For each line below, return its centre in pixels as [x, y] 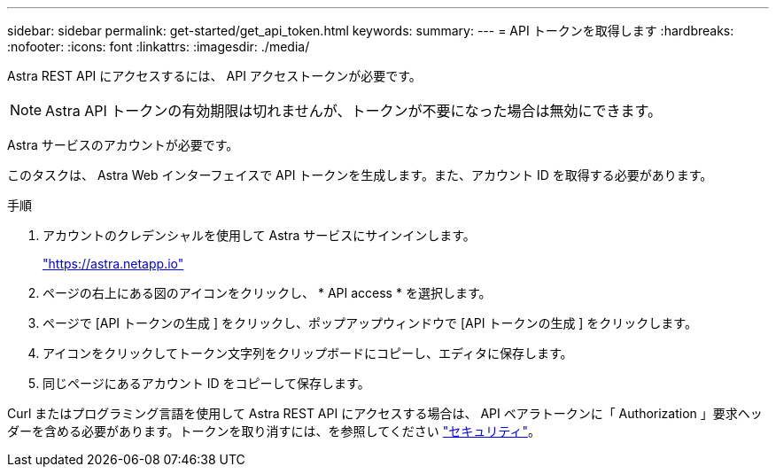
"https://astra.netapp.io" [113, 264]
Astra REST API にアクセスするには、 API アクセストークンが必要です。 [214, 76]
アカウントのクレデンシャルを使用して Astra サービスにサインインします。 [259, 235]
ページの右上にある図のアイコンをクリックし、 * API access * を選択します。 [267, 293]
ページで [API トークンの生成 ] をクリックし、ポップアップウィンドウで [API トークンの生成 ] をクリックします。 [370, 323]
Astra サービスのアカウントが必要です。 [123, 145]
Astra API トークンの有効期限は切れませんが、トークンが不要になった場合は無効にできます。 [353, 111]
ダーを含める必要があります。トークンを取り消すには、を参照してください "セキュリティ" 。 [274, 431]
